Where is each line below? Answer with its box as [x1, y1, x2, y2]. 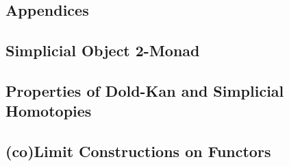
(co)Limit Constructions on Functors [5, 141, 271, 162]
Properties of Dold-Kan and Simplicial [5, 80, 284, 101]
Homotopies [5, 100, 92, 121]
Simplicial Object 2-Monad [5, 40, 200, 61]
